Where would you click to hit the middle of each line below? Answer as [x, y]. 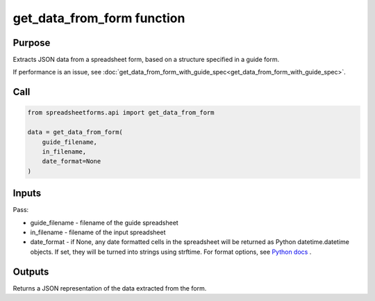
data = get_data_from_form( [75, 132]
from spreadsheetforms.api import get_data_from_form [121, 113]
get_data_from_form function [99, 18]
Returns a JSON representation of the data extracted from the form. [110, 288]
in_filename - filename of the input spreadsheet [98, 232]
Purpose [32, 43]
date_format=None [72, 161]
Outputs [31, 271]
